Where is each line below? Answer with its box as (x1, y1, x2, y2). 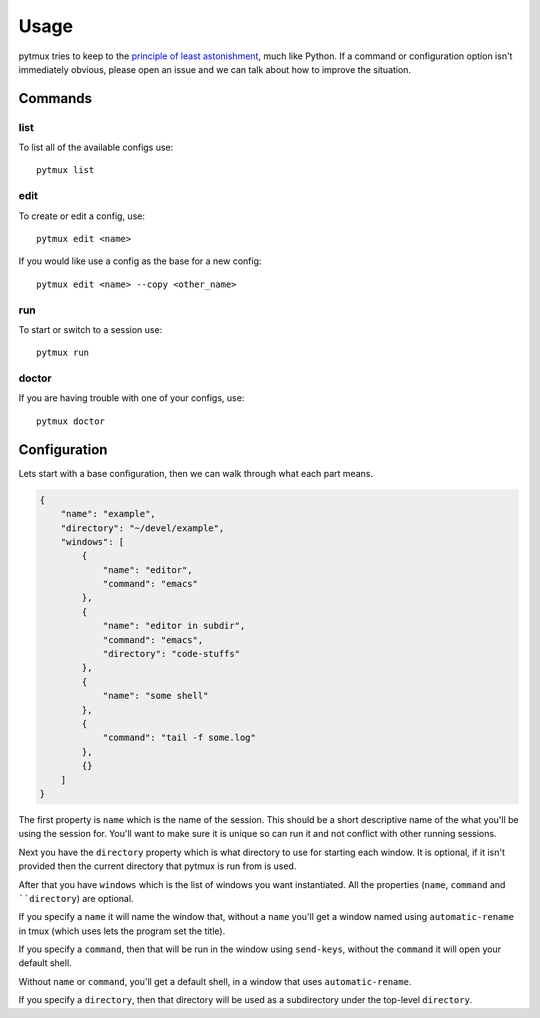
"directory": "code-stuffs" (102, 648, 240, 660)
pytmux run (36, 347, 90, 359)
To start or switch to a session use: (18, 323, 163, 335)
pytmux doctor (36, 415, 105, 427)
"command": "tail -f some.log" (102, 732, 257, 744)
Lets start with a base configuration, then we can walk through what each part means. (18, 467, 374, 479)
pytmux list (36, 165, 95, 176)
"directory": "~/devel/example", (60, 522, 225, 534)
